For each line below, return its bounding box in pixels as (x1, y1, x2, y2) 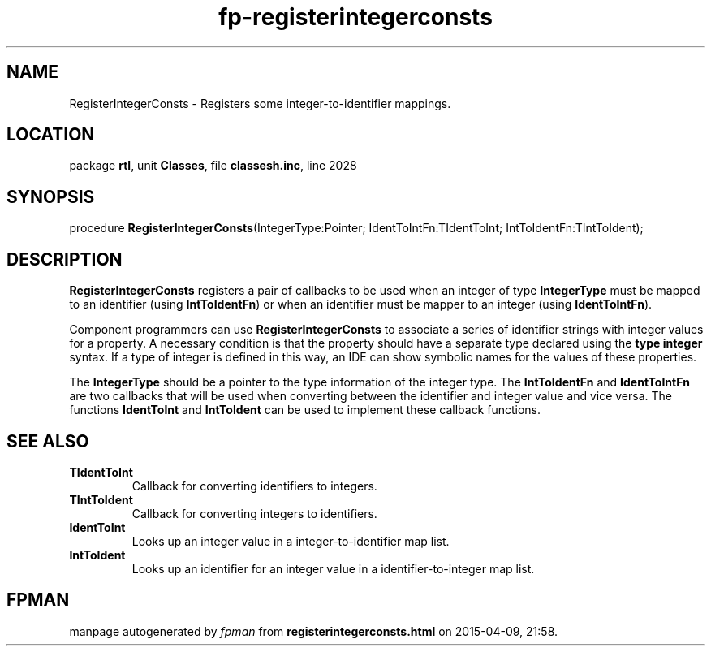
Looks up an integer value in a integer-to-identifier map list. (131, 533, 450, 548)
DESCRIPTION (6, 248, 123, 270)
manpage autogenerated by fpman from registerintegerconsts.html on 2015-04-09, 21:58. (69, 624, 558, 638)
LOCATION (6, 124, 95, 145)
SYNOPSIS (6, 186, 95, 207)
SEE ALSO (6, 430, 89, 451)
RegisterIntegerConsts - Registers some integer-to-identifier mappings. (69, 96, 451, 110)
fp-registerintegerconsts (218, 3, 493, 31)
